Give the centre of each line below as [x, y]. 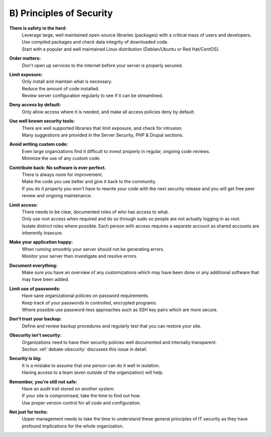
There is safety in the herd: [38, 28]
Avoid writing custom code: [39, 144]
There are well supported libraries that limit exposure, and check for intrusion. [102, 128]
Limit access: [24, 205]
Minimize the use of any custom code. [61, 159]
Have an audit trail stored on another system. [68, 388]
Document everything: [33, 265]
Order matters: [25, 58]
